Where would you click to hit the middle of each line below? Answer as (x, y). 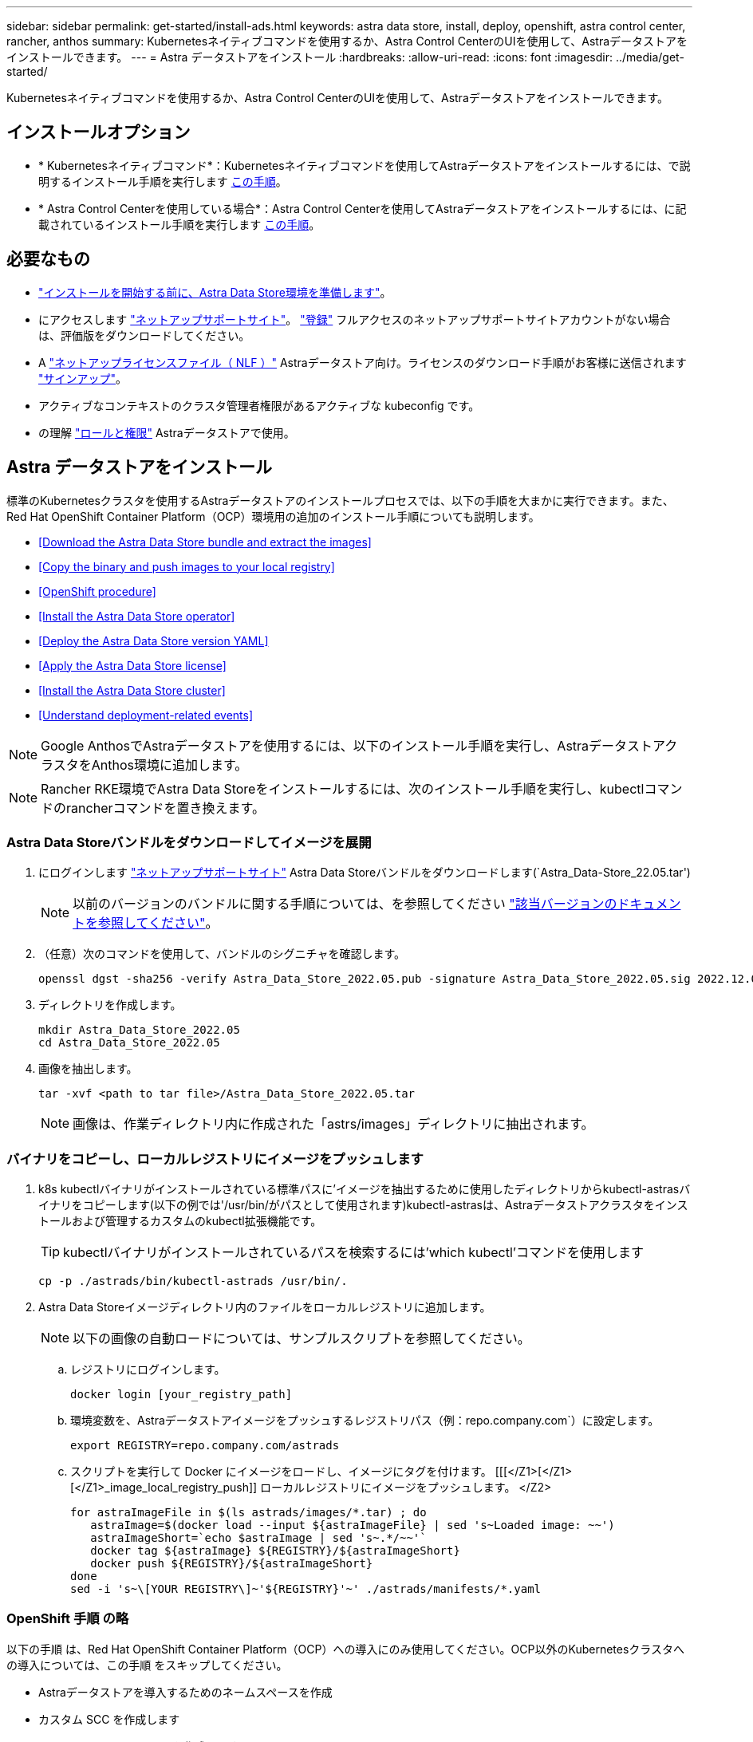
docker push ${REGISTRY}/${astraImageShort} (232, 1564)
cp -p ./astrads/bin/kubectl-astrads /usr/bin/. (193, 1281)
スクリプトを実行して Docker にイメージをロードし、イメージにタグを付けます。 (281, 1472)
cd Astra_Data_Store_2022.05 (129, 1043)
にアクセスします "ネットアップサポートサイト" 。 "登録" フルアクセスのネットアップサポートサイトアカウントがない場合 (355, 319)
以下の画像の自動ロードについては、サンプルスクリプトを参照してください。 (302, 1339)
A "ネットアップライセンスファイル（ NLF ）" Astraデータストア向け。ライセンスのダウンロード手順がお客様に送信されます (363, 362)
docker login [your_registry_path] (181, 1395)
